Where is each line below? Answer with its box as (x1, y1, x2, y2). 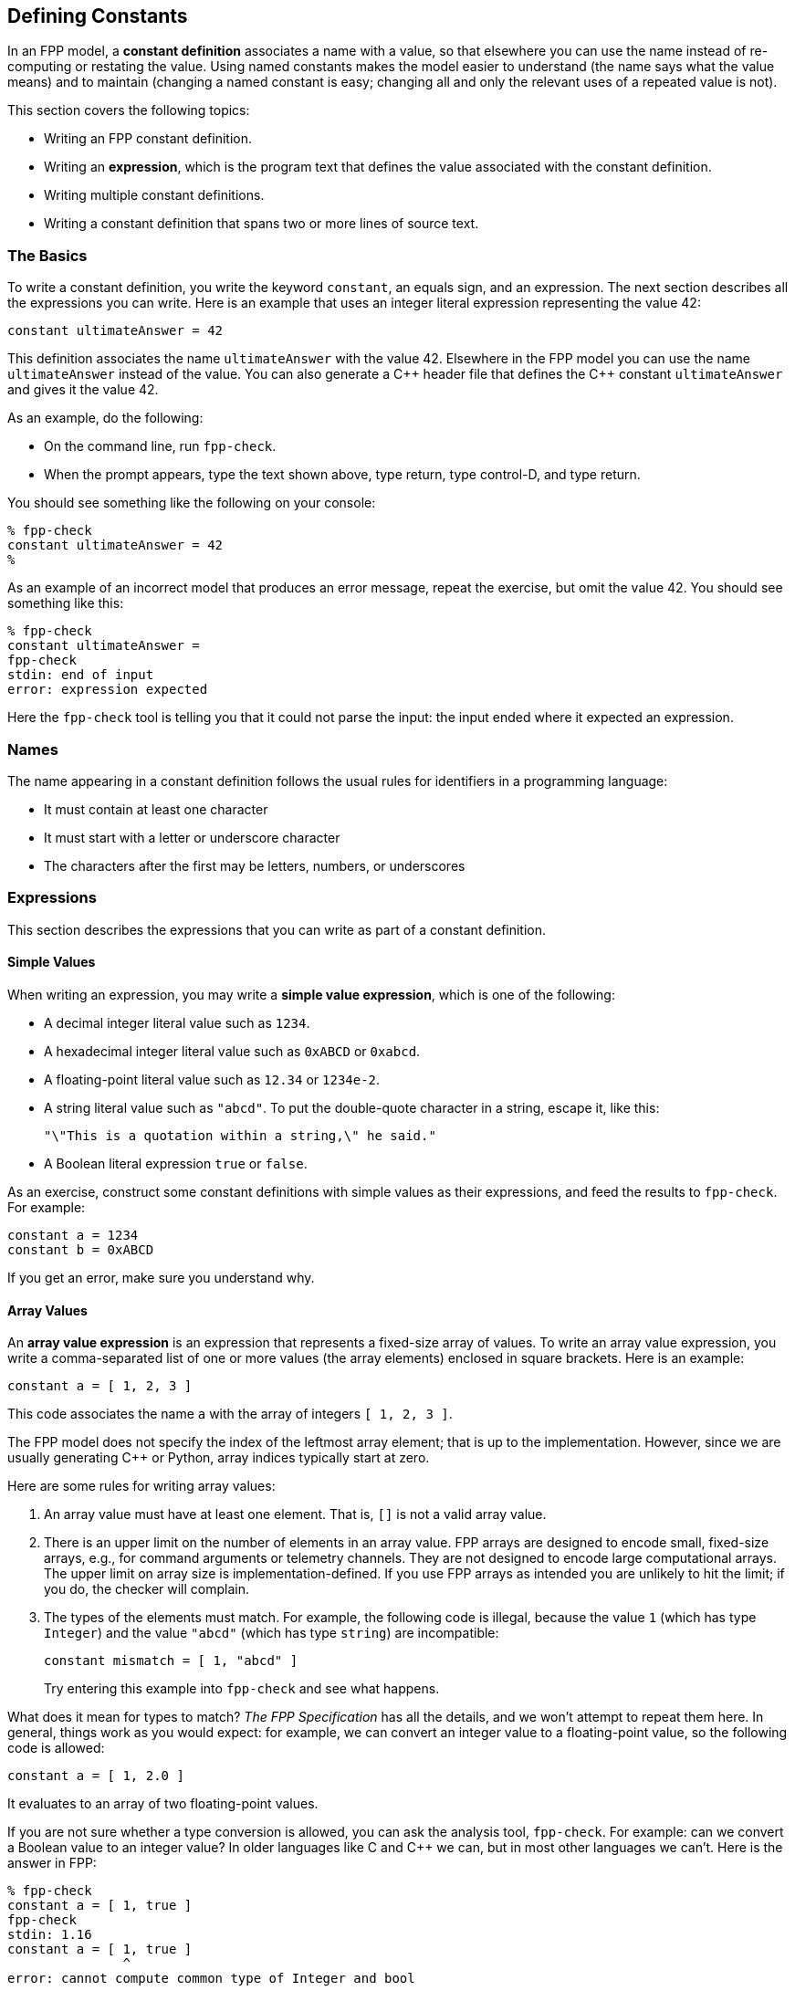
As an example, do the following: (7, 410, 204, 426)
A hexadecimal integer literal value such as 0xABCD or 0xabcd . (44, 1043, 421, 1059)
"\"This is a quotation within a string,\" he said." (44, 1127, 436, 1143)
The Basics (7, 246, 88, 265)
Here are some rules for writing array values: (7, 1478, 276, 1494)
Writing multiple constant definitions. (44, 187, 265, 204)
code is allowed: (7, 1740, 105, 1756)
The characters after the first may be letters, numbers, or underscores (44, 857, 465, 874)
